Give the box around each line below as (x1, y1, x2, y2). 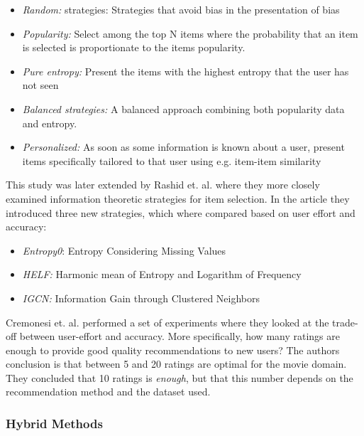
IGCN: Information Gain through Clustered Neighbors (22, 290, 260, 305)
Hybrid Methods (6, 414, 103, 432)
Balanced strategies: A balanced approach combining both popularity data (22, 101, 345, 116)
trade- (332, 314, 358, 329)
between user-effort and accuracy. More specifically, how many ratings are (19, 329, 340, 344)
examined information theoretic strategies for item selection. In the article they (6, 191, 350, 206)
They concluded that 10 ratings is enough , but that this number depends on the (6, 370, 353, 385)
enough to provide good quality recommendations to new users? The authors (6, 342, 340, 357)
